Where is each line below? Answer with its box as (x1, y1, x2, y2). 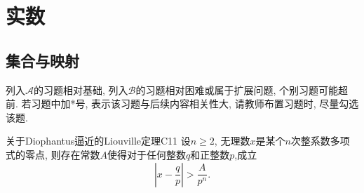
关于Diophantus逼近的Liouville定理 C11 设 (6, 133, 191, 148)
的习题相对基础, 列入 (34, 82, 128, 97)
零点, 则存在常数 (25, 147, 100, 161)
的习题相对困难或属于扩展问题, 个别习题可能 (135, 82, 339, 97)
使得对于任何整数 (107, 147, 187, 161)
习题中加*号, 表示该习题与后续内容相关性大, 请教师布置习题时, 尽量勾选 (31, 96, 359, 111)
